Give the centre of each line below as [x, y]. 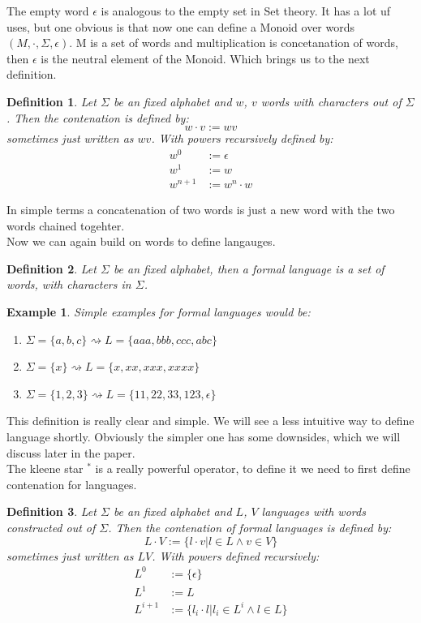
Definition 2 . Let [52, 268]
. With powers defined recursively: [236, 555]
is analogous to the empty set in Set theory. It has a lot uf [246, 11]
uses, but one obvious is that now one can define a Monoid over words [181, 26]
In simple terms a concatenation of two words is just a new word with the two [201, 210]
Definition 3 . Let [52, 511]
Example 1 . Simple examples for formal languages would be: [159, 312]
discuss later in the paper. [71, 452]
